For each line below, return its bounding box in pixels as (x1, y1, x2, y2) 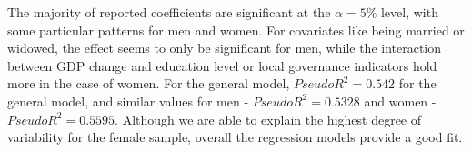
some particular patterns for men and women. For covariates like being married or (7, 20, 465, 39)
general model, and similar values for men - (7, 91, 249, 110)
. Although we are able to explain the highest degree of (115, 109, 422, 128)
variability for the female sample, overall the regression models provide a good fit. (7, 127, 463, 147)
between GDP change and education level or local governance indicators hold (7, 56, 437, 75)
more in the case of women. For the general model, (7, 74, 290, 93)
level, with (380, 3, 438, 21)
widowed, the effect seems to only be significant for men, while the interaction (7, 38, 442, 57)
